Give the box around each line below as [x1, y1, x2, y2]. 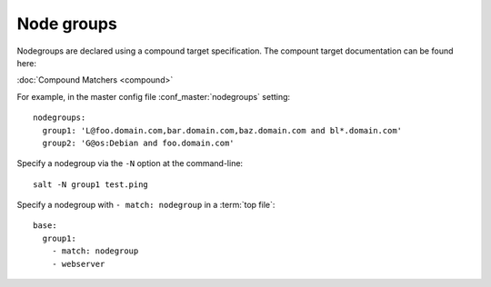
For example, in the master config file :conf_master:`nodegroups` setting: [16, 91, 291, 102]
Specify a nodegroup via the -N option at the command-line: [16, 158, 244, 169]
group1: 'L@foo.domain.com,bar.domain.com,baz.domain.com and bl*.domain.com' [42, 125, 403, 135]
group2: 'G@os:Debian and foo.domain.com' [42, 137, 235, 148]
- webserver [51, 259, 105, 269]
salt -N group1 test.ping [33, 179, 149, 190]
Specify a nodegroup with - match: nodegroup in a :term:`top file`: [16, 200, 276, 211]
